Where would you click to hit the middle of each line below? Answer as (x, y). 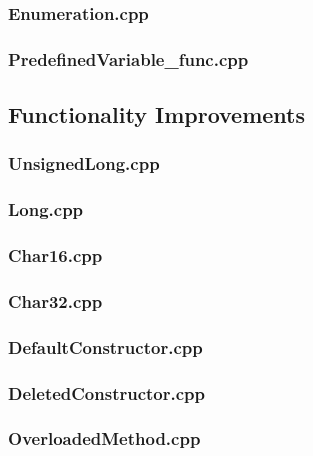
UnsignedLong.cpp (84, 163)
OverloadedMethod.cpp (104, 438)
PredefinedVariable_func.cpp (128, 58)
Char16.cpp (55, 255)
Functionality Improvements (157, 114)
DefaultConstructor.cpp (105, 346)
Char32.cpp (55, 300)
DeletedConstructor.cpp (106, 392)
